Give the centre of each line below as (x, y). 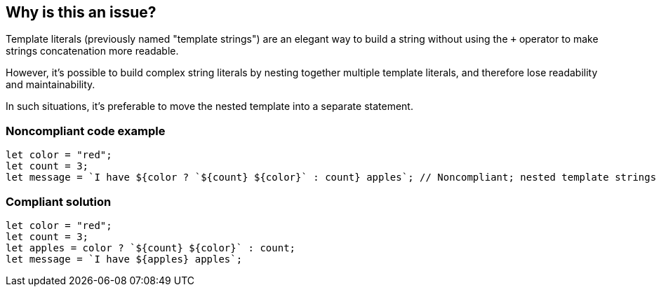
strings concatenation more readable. (92, 51)
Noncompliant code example (86, 131)
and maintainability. (51, 85)
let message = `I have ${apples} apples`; (124, 259)
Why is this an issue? (81, 12)
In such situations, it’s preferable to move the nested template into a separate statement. (209, 106)
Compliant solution (59, 201)
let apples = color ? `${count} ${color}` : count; (151, 248)
